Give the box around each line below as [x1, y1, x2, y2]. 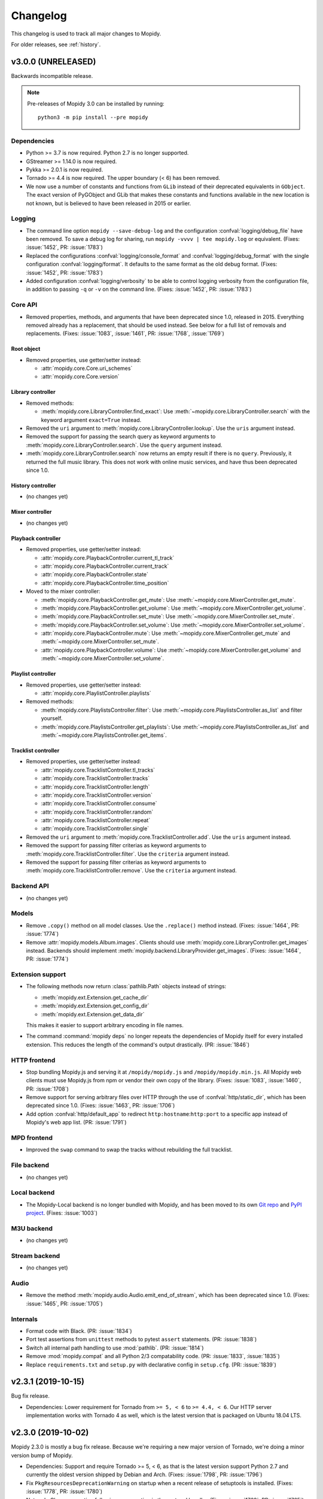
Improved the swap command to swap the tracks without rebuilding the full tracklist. [26, 1146, 233, 1154]
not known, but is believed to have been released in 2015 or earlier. [26, 200, 191, 207]
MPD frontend [11, 1134, 53, 1142]
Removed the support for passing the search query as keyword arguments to [26, 433, 216, 440]
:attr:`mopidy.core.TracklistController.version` [41, 791, 153, 799]
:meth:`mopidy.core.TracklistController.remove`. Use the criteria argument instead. [26, 867, 237, 874]
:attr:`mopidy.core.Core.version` [41, 373, 120, 380]
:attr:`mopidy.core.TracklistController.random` [41, 808, 154, 815]
